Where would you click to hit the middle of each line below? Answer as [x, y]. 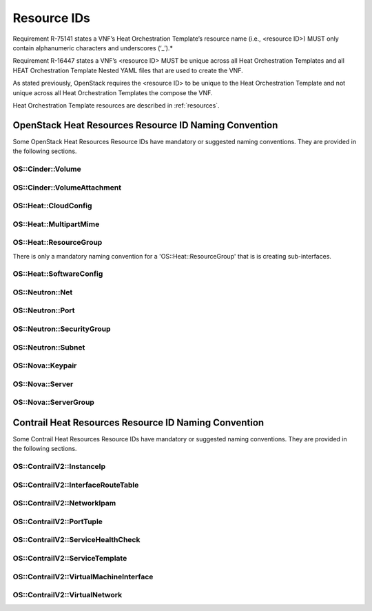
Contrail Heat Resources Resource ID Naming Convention [138, 422]
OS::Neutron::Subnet [49, 347]
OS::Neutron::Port [44, 310]
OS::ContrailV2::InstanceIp [59, 467]
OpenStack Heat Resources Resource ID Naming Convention [145, 125]
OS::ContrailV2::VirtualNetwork [68, 595]
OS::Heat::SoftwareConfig [58, 274]
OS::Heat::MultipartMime [56, 224]
